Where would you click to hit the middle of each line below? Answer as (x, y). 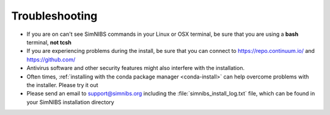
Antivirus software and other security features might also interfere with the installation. (135, 68)
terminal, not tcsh (49, 42)
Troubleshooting (54, 16)
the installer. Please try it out (62, 85)
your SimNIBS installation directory (70, 102)
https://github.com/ (51, 59)
